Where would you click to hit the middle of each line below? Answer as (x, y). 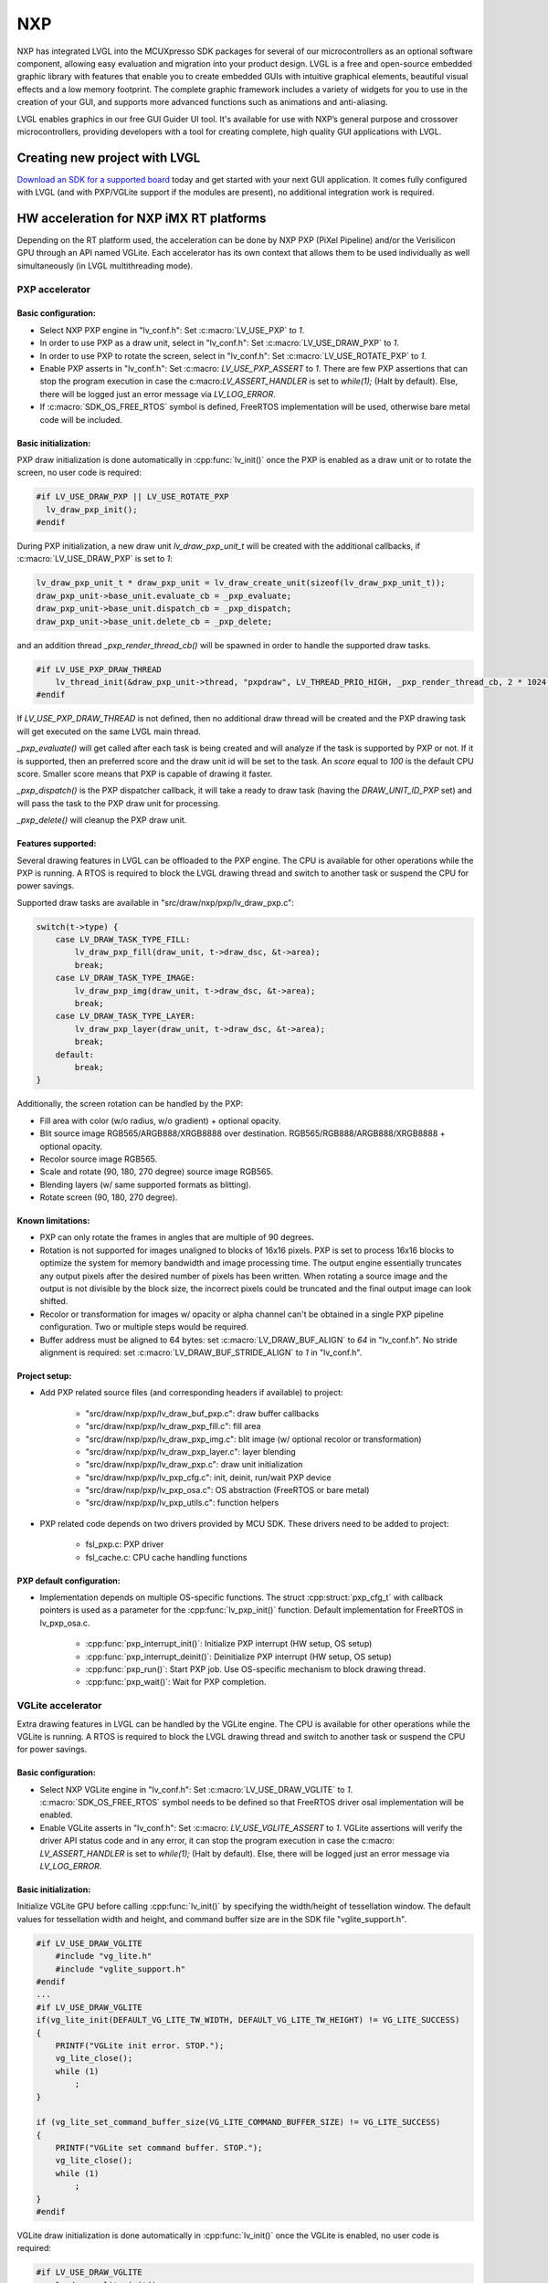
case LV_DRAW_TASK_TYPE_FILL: (123, 940)
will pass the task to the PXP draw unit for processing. (119, 803)
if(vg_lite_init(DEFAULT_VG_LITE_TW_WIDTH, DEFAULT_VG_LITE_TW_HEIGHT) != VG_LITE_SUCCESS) (248, 2020)
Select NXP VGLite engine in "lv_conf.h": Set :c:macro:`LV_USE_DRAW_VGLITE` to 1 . (196, 1789)
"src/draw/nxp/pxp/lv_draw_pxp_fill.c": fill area (173, 1426)
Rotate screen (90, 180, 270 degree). (109, 1197)
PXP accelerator (54, 289)
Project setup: (44, 1375)
